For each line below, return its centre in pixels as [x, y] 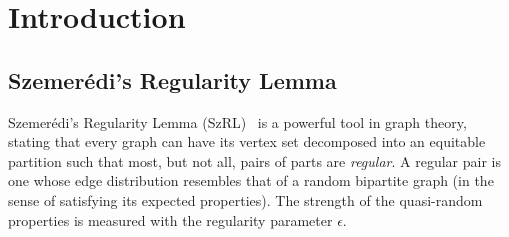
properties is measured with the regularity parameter [170, 219]
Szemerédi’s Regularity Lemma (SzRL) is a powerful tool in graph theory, [237, 121]
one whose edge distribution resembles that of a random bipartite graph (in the [251, 180]
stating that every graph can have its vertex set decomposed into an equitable [247, 141]
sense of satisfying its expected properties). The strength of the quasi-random [245, 199]
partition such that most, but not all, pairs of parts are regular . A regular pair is [254, 160]
